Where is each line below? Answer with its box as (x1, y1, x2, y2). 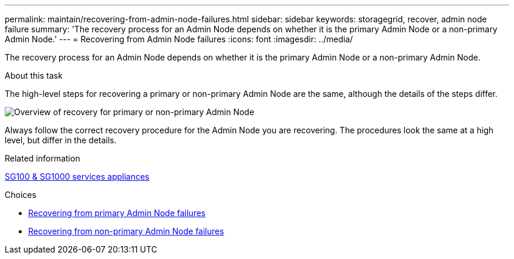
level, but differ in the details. (5, 135, 117, 145)
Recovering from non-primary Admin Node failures (28, 226, 224, 236)
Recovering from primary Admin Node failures (28, 208, 206, 218)
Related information (5, 153, 80, 163)
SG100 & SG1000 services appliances (5, 171, 150, 181)
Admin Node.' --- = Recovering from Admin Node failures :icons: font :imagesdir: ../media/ (5, 34, 353, 44)
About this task (5, 70, 63, 80)
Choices (5, 190, 36, 200)
